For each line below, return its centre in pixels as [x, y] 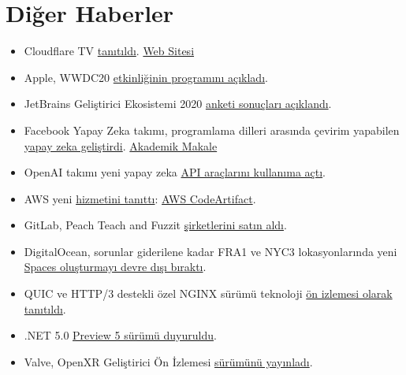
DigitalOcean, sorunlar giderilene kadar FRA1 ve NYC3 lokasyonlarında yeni [210, 251]
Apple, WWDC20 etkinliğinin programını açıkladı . [146, 77]
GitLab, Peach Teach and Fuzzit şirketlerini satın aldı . [155, 225]
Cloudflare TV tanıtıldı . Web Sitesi [109, 51]
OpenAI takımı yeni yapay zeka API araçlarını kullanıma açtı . [175, 172]
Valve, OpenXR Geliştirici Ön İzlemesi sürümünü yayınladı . [168, 361]
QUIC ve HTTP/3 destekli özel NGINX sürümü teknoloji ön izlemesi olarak [208, 293]
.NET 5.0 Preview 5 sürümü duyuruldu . [120, 335]
